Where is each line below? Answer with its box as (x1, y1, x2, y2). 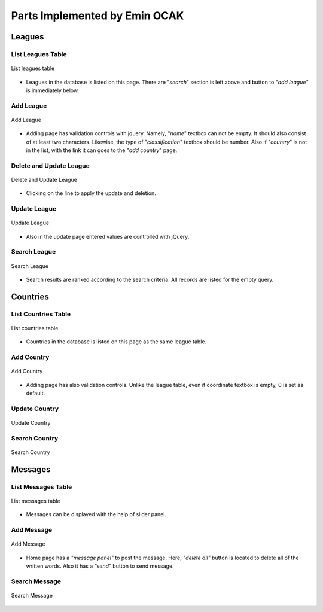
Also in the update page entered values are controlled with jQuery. (26, 233, 190, 240)
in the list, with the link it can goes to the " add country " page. (26, 147, 178, 154)
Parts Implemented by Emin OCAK (11, 9, 184, 22)
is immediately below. (26, 87, 80, 94)
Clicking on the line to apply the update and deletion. (26, 190, 157, 197)
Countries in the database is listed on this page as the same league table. (26, 338, 206, 345)
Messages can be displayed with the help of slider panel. (26, 511, 167, 518)
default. (26, 389, 45, 397)
